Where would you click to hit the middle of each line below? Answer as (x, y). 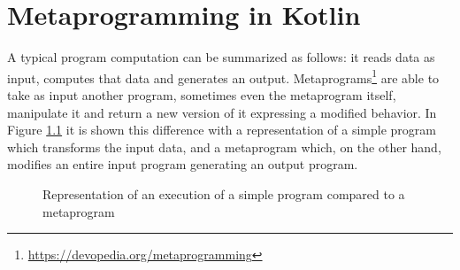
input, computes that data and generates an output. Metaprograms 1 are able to (223, 76)
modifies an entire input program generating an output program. (183, 164)
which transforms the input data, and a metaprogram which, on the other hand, (224, 147)
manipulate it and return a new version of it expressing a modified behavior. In (222, 112)
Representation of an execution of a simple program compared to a (224, 193)
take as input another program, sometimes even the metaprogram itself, (202, 94)
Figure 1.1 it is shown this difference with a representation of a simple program (222, 130)
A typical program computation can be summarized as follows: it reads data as (221, 57)
